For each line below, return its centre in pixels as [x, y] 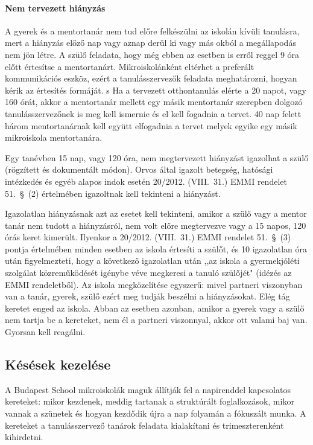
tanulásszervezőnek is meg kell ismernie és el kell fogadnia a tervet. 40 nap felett [153, 113]
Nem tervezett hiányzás [55, 8]
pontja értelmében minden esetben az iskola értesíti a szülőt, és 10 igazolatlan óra [156, 248]
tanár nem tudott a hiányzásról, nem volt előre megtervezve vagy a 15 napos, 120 [156, 225]
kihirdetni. [24, 437]
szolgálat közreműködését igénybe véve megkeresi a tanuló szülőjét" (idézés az [148, 273]
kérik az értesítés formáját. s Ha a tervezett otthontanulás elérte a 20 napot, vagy [156, 90]
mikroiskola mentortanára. [54, 137]
